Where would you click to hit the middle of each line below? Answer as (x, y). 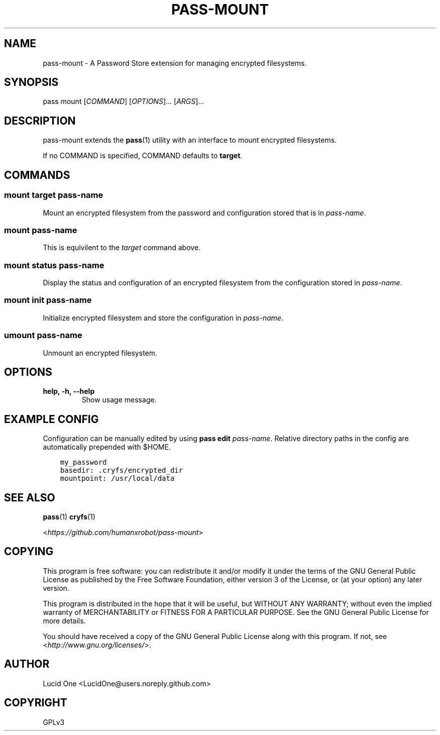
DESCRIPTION (40, 121)
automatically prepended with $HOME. (107, 447)
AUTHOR (27, 664)
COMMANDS (37, 175)
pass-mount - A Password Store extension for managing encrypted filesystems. (175, 63)
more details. (64, 620)
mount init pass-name (48, 300)
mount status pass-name (54, 265)
